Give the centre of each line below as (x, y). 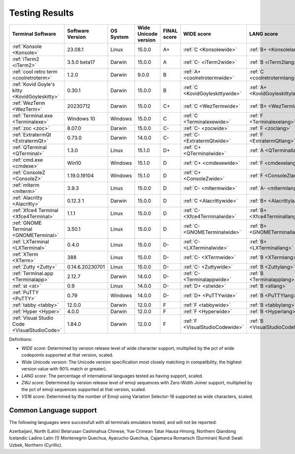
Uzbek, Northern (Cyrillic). (36, 445)
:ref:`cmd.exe (28, 160)
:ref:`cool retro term (35, 71)
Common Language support (53, 410)
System (119, 37)
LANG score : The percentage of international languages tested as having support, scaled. (112, 376)
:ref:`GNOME (27, 223)
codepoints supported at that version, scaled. (67, 355)
